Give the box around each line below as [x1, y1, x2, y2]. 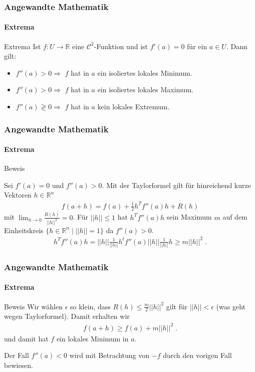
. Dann [226, 41, 247, 51]
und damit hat [4, 333, 49, 343]
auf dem [222, 212, 247, 222]
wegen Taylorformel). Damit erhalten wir [4, 311, 130, 321]
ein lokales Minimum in [56, 333, 129, 343]
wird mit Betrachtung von [69, 350, 150, 360]
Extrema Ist [4, 41, 41, 51]
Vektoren [4, 190, 32, 200]
